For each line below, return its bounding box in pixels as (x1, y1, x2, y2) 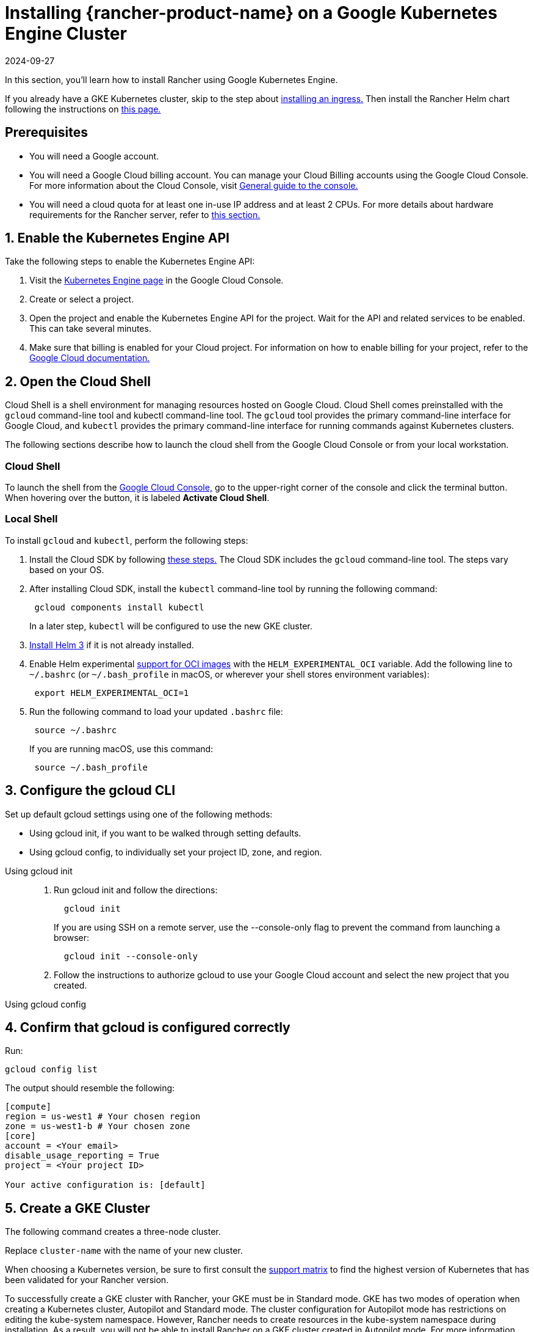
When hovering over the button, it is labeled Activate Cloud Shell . (5, 492, 270, 503)
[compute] (5, 1102, 51, 1112)
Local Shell (5, 513, 58, 525)
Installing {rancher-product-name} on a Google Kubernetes (5, 2, 497, 23)
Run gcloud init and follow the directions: (54, 884, 218, 895)
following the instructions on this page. (5, 103, 161, 114)
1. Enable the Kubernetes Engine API (5, 230, 229, 246)
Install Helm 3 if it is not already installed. (29, 639, 194, 650)
